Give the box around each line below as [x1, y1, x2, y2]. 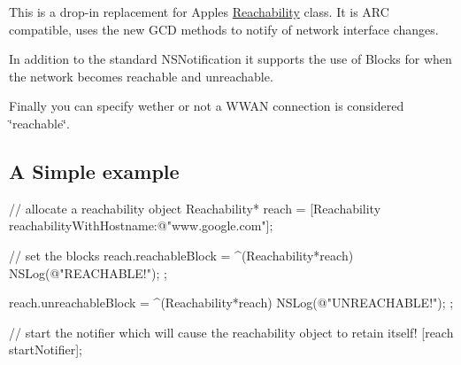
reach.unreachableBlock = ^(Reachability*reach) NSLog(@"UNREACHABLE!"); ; [9, 293, 454, 312]
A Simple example [9, 157, 180, 184]
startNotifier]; [9, 340, 83, 359]
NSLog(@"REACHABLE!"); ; [9, 263, 167, 282]
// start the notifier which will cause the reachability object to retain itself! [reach [9, 322, 454, 341]
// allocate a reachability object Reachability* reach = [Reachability [9, 198, 381, 217]
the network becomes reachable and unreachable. [9, 66, 273, 85]
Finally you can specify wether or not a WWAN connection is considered [9, 97, 404, 115]
